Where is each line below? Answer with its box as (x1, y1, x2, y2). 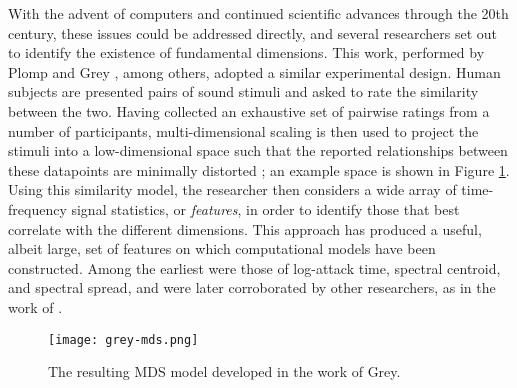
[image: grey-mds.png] (48, 332, 199, 347)
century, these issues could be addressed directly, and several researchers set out (8, 22, 498, 43)
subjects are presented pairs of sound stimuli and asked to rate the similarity (8, 81, 479, 102)
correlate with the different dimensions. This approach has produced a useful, (8, 218, 482, 239)
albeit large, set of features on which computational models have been (8, 238, 436, 259)
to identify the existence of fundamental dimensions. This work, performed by (8, 42, 485, 63)
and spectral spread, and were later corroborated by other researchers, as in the (8, 277, 496, 298)
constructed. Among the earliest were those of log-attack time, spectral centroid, (8, 257, 501, 278)
